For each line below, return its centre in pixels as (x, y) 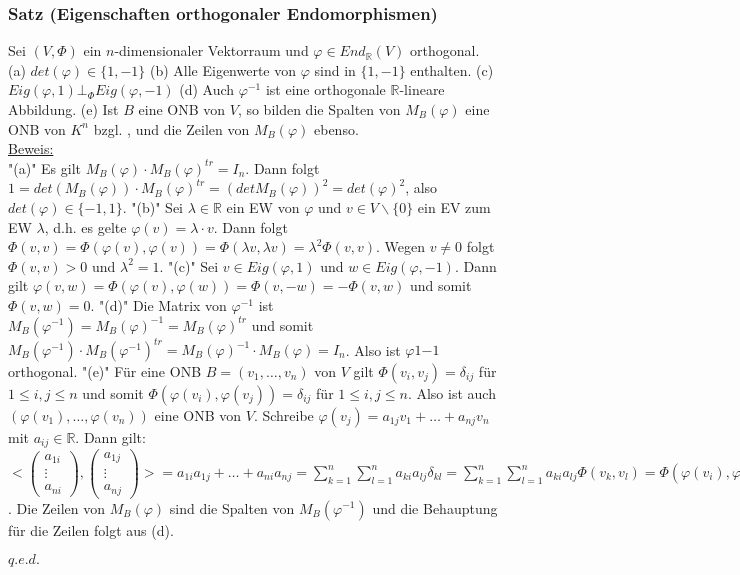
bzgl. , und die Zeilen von (171, 128)
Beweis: (31, 148)
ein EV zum (454, 206)
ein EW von (263, 206)
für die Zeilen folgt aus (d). (91, 529)
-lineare (422, 89)
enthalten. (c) (452, 69)
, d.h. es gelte (85, 226)
